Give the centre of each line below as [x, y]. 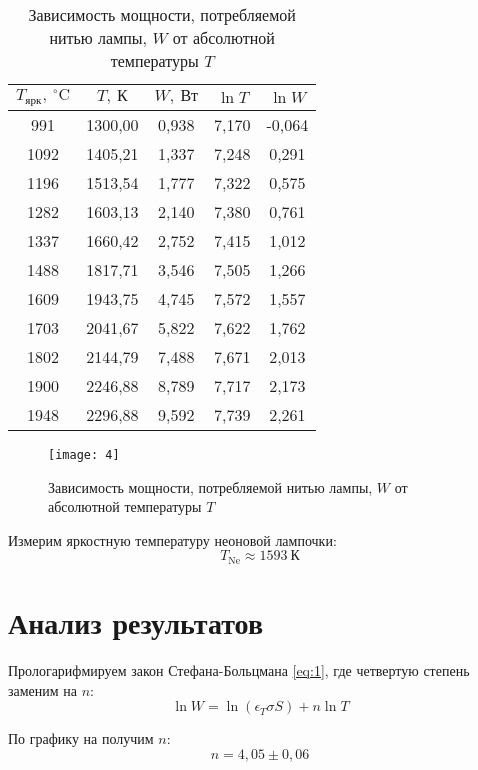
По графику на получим [81, 738]
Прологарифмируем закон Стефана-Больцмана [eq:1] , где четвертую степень [239, 669]
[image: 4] [84, 454]
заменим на [43, 689]
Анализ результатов [136, 622]
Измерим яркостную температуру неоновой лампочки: [172, 539]
